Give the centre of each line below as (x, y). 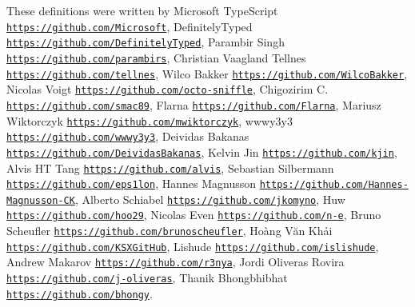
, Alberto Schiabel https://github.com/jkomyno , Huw (210, 199)
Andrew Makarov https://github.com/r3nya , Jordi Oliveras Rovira (176, 262)
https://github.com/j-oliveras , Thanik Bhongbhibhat (147, 278)
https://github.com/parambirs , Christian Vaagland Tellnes (156, 57)
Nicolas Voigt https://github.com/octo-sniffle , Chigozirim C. (168, 89)
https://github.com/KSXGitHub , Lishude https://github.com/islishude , (193, 246)
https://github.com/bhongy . (80, 293)
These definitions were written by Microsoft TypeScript (142, 10)
